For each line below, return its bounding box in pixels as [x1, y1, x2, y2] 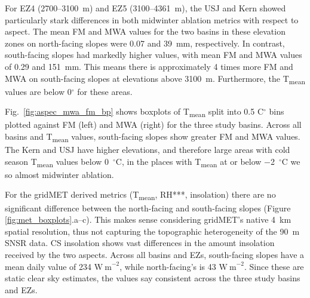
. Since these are [244, 260, 304, 272]
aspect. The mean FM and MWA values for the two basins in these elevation [5, 25, 286, 38]
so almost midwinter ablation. [5, 168, 114, 180]
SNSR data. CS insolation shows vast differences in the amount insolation [5, 236, 275, 249]
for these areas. [77, 85, 133, 97]
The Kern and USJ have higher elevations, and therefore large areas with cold [5, 143, 290, 156]
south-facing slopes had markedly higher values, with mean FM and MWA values [5, 48, 302, 61]
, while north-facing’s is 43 [119, 260, 216, 272]
